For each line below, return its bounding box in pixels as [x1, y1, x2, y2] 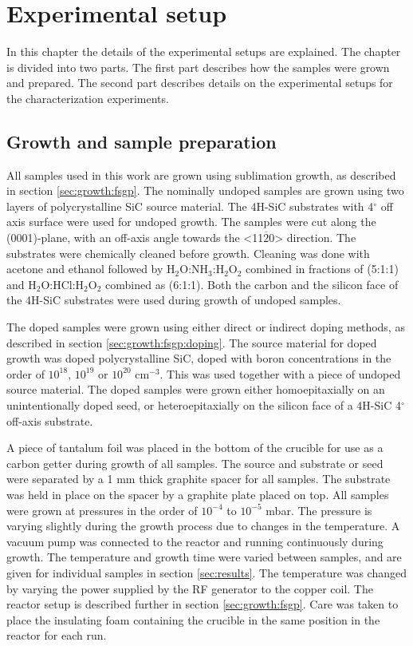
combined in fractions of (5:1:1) [246, 260, 399, 277]
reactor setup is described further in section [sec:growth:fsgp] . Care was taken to [6, 596, 399, 612]
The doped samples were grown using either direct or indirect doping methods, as [6, 319, 405, 335]
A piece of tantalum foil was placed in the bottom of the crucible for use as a [6, 439, 383, 456]
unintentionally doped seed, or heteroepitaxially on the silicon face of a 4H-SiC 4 [6, 397, 401, 414]
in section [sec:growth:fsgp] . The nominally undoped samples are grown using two [6, 182, 404, 199]
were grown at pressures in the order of [6, 501, 198, 518]
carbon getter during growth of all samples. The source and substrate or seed [6, 454, 383, 471]
